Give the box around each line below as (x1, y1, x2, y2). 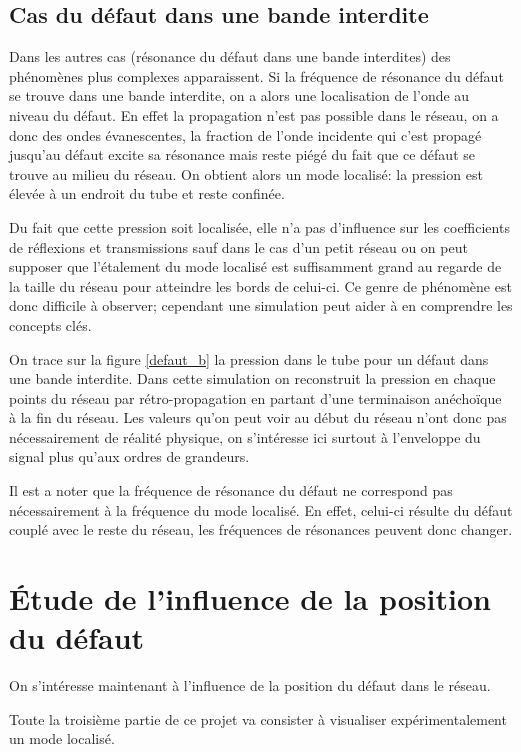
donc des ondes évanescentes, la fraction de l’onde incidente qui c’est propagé (9, 124, 482, 145)
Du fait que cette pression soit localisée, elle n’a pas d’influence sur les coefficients (9, 216, 510, 237)
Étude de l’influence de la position (9, 578, 491, 619)
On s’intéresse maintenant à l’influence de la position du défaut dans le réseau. (9, 675, 491, 696)
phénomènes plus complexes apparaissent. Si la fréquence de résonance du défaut (9, 65, 504, 86)
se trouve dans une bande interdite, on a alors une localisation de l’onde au (9, 85, 470, 106)
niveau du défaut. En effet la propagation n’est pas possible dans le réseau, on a (9, 104, 499, 125)
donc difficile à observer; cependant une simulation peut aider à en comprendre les (9, 295, 513, 316)
